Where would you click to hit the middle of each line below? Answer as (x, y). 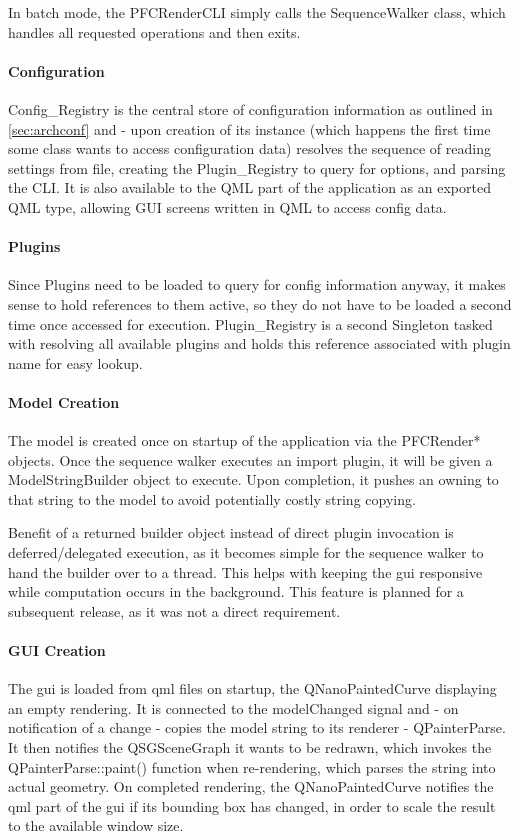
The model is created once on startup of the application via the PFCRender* (244, 440)
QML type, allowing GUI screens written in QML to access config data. (227, 206)
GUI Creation (57, 650)
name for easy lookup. (75, 362)
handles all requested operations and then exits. (154, 31)
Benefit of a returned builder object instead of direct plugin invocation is (231, 532)
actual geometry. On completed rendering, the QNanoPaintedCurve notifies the (251, 786)
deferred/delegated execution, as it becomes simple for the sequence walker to (246, 552)
